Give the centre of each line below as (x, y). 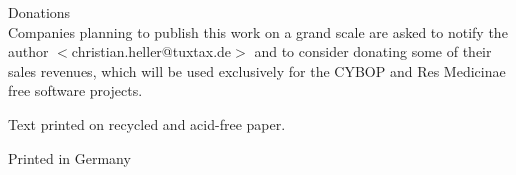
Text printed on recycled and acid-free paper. (147, 123)
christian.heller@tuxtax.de (151, 51)
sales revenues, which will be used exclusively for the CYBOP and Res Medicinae (257, 70)
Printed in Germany (69, 157)
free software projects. (75, 90)
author (28, 51)
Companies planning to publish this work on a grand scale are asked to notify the (258, 31)
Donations (39, 12)
